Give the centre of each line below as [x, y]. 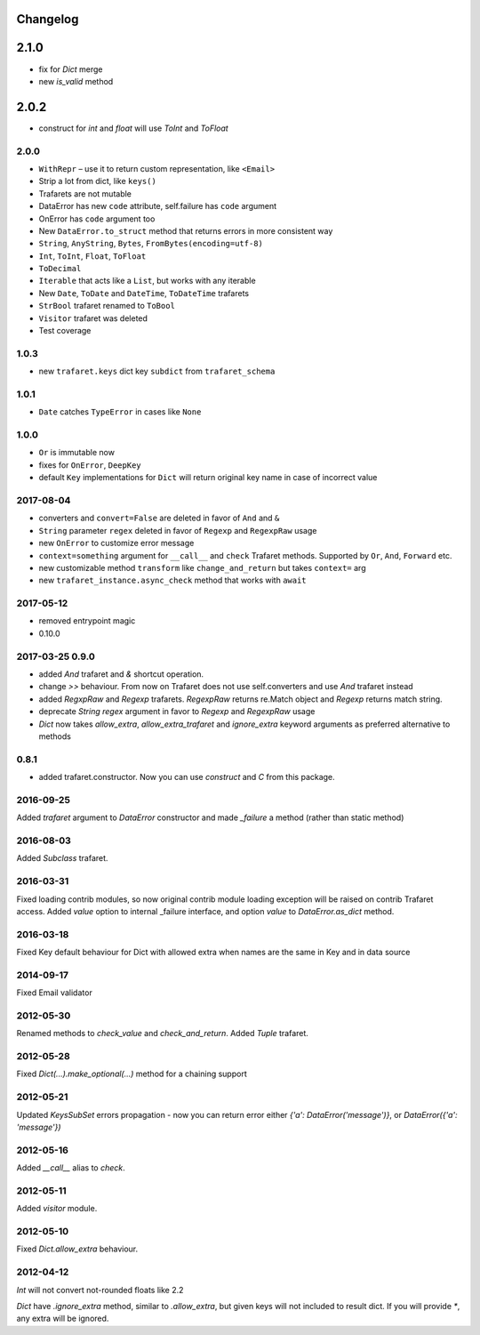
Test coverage [65, 331]
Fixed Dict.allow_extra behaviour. [77, 1249]
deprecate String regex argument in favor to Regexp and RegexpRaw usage [177, 712]
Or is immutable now [77, 453]
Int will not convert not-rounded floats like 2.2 [100, 1290]
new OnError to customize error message [116, 543]
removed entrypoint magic [87, 621]
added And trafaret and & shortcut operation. [121, 674]
